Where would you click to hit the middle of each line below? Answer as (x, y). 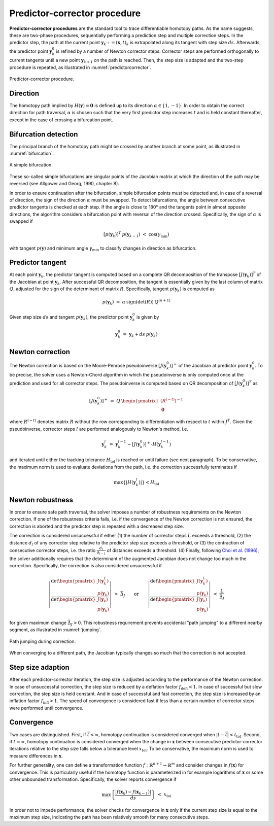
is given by (148, 317)
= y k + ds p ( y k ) (140, 335)
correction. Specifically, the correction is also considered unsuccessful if (86, 566)
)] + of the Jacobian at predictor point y (211, 365)
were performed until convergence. (46, 708)
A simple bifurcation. (31, 165)
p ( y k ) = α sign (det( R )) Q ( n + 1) (136, 302)
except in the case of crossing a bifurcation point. (61, 120)
